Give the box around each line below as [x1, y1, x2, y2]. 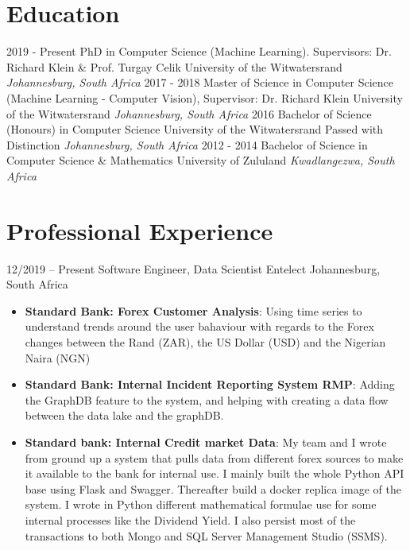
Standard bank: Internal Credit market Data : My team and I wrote [25, 433, 387, 450]
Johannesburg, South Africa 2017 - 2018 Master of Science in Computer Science [6, 74, 394, 91]
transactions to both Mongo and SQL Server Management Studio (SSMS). [25, 527, 388, 544]
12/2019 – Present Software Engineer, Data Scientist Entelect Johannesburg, [6, 260, 381, 277]
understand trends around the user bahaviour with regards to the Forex [25, 318, 374, 335]
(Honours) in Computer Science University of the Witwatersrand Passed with [6, 121, 384, 137]
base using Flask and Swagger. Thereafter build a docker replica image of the [25, 480, 401, 497]
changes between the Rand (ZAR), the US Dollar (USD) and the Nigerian [25, 333, 386, 350]
